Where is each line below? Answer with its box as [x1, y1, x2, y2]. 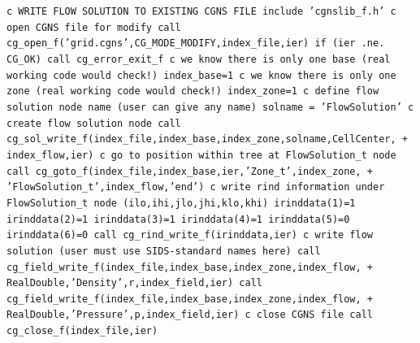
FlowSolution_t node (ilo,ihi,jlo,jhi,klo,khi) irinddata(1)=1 [6, 197, 356, 209]
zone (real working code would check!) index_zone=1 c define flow [6, 85, 379, 98]
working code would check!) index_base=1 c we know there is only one [6, 69, 396, 81]
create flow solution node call [6, 117, 181, 129]
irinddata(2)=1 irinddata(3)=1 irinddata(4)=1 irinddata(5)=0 [6, 213, 350, 225]
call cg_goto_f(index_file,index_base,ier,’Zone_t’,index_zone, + [6, 165, 374, 177]
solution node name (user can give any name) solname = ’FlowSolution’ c [6, 101, 414, 113]
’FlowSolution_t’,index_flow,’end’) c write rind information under [6, 181, 385, 193]
